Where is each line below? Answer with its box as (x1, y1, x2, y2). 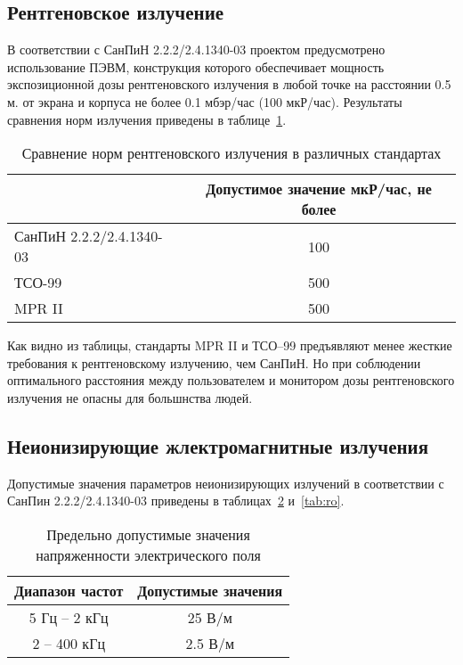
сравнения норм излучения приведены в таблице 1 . (7, 110, 287, 128)
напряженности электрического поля (36, 544, 261, 565)
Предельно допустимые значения (46, 523, 250, 545)
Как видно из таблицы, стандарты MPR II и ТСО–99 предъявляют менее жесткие (7, 336, 452, 355)
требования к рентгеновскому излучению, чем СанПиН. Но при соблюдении (7, 353, 421, 372)
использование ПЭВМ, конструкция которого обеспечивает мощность (7, 57, 385, 76)
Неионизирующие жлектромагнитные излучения (7, 431, 429, 459)
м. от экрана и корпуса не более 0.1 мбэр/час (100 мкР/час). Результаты (7, 92, 402, 111)
